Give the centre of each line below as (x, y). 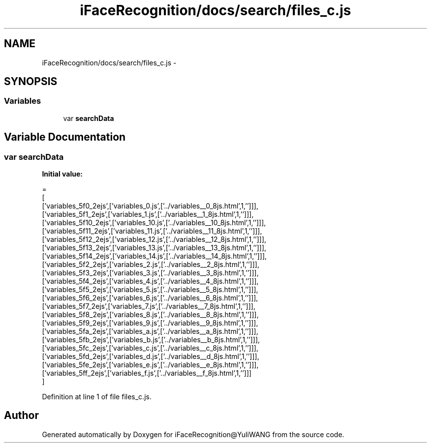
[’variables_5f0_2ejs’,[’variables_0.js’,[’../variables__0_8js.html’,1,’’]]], (150, 206)
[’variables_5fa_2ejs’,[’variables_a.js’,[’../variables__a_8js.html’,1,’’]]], (150, 331)
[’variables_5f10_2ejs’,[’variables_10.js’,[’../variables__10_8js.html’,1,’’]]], (154, 223)
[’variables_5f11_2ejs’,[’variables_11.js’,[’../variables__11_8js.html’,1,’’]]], (152, 231)
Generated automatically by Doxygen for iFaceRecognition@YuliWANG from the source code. (193, 434)
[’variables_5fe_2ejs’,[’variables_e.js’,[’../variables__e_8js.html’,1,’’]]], (150, 365)
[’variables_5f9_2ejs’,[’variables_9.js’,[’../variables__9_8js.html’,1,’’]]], (150, 323)
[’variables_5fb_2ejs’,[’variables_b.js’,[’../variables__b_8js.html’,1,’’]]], (151, 340)
